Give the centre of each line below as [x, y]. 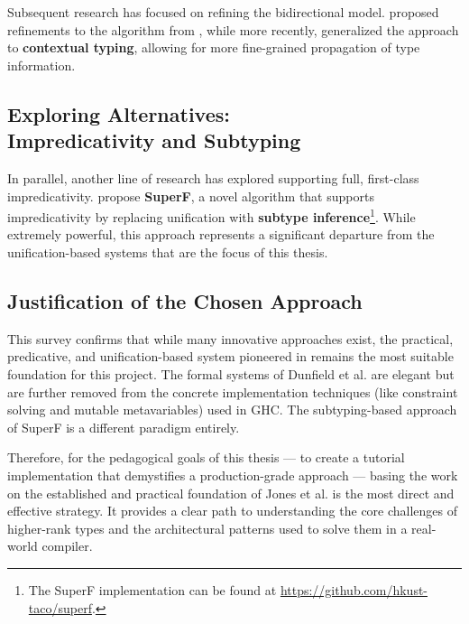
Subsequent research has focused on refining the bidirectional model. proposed [223, 12]
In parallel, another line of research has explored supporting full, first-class [213, 177]
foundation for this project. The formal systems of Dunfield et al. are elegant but [231, 373]
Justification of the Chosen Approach [185, 300]
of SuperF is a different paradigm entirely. [124, 427]
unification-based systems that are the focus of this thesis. [168, 252]
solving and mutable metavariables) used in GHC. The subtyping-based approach [232, 410]
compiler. [67, 546]
